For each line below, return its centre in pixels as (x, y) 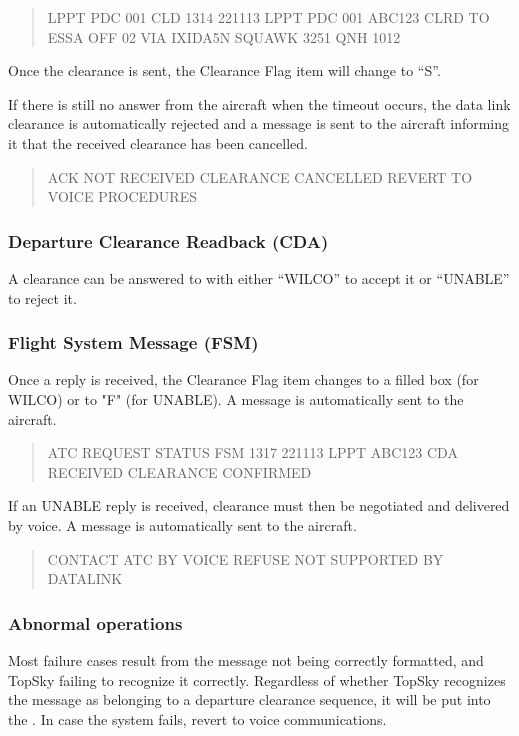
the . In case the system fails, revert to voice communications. (197, 718)
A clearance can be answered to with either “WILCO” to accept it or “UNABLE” (259, 277)
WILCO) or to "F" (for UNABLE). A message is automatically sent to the (236, 398)
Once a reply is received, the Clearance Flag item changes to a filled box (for (243, 379)
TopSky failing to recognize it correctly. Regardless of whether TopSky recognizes (257, 679)
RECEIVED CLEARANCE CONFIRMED (179, 471)
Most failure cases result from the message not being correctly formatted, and (246, 659)
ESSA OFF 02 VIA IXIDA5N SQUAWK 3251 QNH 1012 (224, 36)
